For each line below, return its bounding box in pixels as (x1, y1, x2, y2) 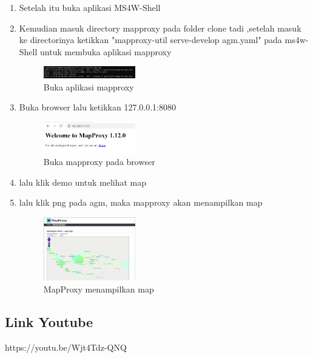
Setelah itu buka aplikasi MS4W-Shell (19, 1, 161, 13)
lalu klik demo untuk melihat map (19, 175, 147, 188)
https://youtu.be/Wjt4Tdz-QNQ (5, 340, 127, 353)
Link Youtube (5, 312, 93, 331)
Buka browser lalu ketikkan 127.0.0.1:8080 (19, 101, 176, 113)
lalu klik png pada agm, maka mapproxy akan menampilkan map (19, 196, 263, 209)
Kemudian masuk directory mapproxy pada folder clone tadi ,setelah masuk (19, 21, 301, 34)
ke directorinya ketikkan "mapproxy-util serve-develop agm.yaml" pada (19, 33, 282, 46)
